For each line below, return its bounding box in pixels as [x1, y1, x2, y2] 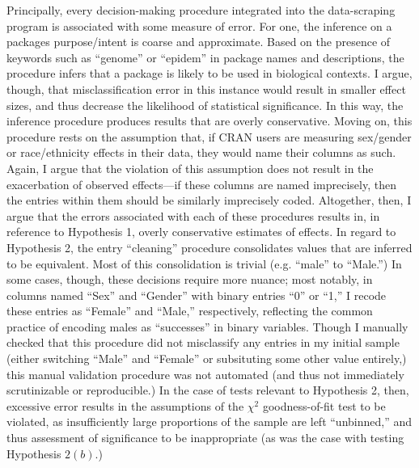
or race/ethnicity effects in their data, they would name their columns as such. [6, 144, 396, 161]
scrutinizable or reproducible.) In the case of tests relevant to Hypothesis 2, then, [6, 382, 409, 398]
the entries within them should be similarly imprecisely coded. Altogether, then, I [6, 192, 412, 209]
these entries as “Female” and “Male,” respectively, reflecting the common [6, 302, 373, 319]
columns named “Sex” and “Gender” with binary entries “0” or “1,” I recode [6, 286, 387, 303]
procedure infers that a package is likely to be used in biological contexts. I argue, [6, 65, 413, 82]
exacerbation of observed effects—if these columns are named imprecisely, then [6, 175, 396, 192]
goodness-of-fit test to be [262, 397, 386, 414]
